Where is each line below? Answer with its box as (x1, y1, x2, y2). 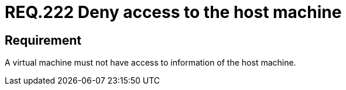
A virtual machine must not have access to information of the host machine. (5, 57, 296, 68)
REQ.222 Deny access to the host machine (5, 2, 342, 22)
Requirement (5, 33, 82, 48)
